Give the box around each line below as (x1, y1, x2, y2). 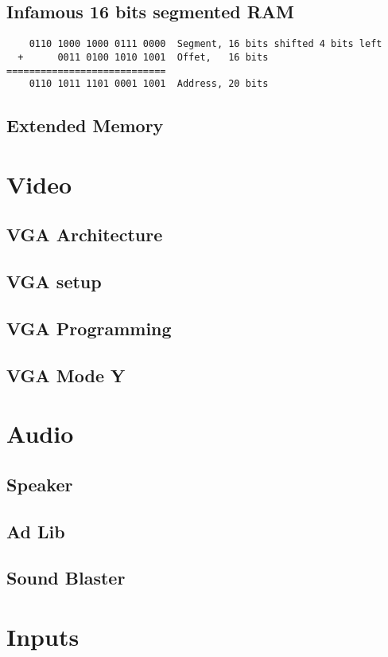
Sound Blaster (6, 565, 126, 590)
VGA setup (6, 269, 102, 294)
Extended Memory (6, 113, 164, 138)
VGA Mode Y (6, 362, 126, 387)
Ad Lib (6, 518, 65, 543)
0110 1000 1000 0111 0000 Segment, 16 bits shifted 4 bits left (29, 38, 382, 50)
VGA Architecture (6, 222, 163, 247)
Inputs (6, 620, 80, 653)
